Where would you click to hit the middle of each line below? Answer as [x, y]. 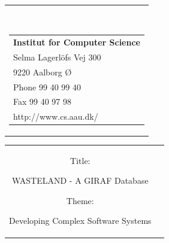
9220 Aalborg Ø [43, 72]
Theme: [80, 200]
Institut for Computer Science [77, 42]
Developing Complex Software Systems [80, 221]
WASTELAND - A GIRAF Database [80, 180]
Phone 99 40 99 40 [47, 86]
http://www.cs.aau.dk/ [56, 116]
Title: [80, 160]
